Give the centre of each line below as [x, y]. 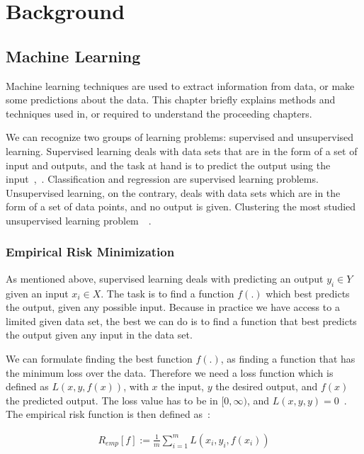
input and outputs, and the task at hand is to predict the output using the [168, 165]
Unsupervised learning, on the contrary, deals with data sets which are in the [173, 192]
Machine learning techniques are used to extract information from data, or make [180, 85]
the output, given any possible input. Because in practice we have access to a [173, 307]
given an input [37, 293]
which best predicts [308, 293]
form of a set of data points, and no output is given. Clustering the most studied [181, 206]
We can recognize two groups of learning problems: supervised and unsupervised [180, 137]
